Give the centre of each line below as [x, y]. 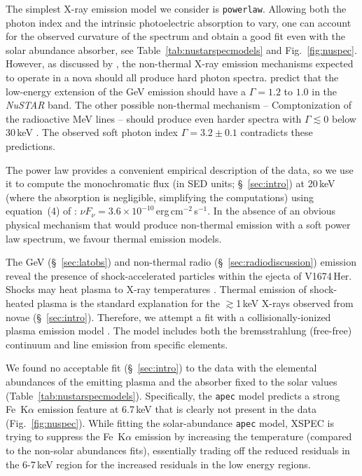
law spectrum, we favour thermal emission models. [114, 238]
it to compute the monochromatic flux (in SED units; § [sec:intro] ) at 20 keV [170, 183]
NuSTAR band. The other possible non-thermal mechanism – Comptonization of [179, 105]
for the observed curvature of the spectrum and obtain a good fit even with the [175, 36]
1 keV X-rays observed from [295, 302]
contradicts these [277, 132]
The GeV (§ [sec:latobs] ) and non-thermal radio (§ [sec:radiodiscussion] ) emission [181, 262]
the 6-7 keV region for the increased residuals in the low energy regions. [158, 464]
